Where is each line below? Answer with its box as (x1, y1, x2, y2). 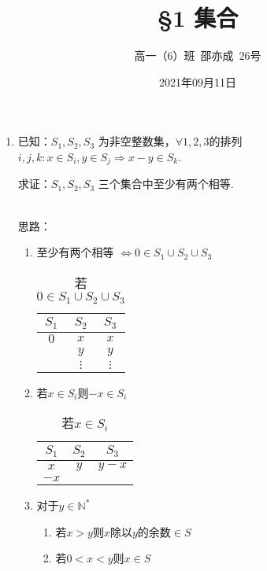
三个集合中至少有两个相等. (98, 175, 234, 192)
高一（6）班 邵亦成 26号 (134, 47, 261, 64)
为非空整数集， (98, 133, 176, 149)
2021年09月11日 (159, 73, 236, 90)
